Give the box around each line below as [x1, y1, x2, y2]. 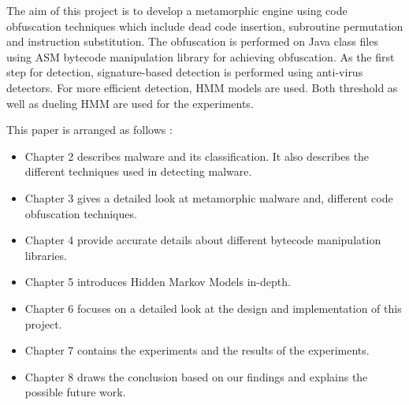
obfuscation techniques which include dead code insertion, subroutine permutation [6, 17, 403, 34]
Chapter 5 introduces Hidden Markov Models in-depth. [24, 273, 291, 290]
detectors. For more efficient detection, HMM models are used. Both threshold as [6, 79, 398, 95]
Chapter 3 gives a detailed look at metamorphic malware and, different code [24, 189, 393, 206]
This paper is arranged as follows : [6, 121, 173, 138]
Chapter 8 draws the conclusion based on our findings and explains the [24, 368, 368, 385]
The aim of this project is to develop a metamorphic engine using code [6, 2, 348, 18]
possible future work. [24, 384, 126, 400]
